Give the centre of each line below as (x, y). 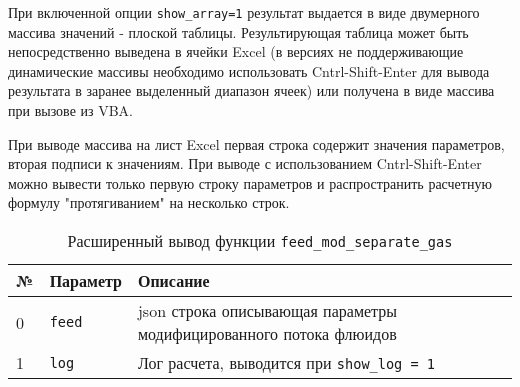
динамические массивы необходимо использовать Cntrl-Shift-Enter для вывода (249, 70)
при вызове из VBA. (71, 110)
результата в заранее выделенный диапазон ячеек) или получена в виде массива (251, 90)
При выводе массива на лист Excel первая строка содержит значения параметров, (256, 143)
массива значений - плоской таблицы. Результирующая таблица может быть (238, 31)
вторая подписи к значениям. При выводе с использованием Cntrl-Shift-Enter (245, 163)
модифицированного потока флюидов (267, 333)
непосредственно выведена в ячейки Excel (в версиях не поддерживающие (236, 51)
